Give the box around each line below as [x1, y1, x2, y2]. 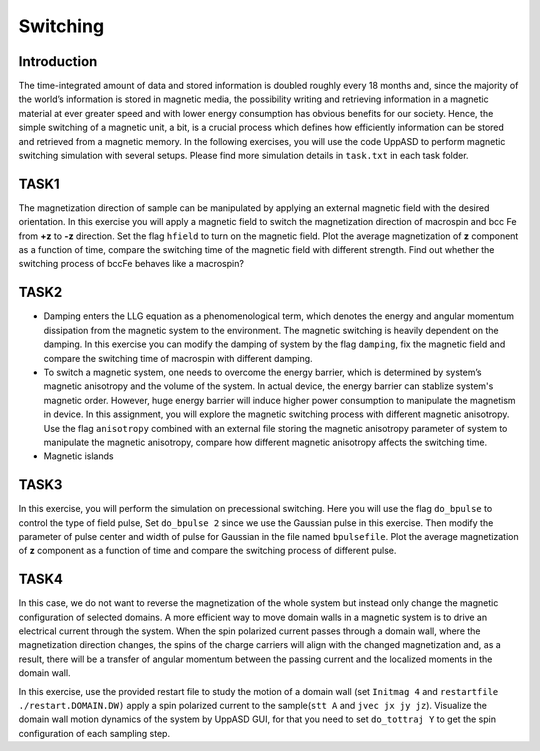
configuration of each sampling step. [18, 727, 170, 739]
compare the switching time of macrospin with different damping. [43, 352, 314, 364]
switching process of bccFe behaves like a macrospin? [18, 258, 245, 270]
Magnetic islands [43, 450, 114, 462]
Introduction [18, 53, 98, 70]
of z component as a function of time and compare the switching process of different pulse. [18, 545, 397, 557]
